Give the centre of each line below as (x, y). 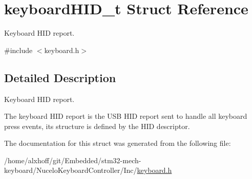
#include (18, 50)
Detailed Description (60, 77)
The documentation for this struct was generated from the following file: (118, 143)
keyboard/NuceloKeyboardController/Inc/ (71, 170)
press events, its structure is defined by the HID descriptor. (97, 126)
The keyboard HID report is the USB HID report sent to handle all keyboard (126, 116)
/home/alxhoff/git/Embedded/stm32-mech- (73, 160)
